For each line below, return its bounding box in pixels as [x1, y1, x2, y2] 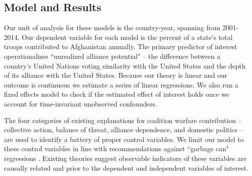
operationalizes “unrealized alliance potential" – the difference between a [4, 51, 221, 61]
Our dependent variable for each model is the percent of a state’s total [21, 32, 233, 42]
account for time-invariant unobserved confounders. [4, 98, 157, 108]
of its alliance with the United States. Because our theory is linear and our [4, 70, 228, 80]
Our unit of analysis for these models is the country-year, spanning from [4, 22, 220, 33]
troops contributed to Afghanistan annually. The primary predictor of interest [4, 41, 237, 52]
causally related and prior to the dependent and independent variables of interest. [4, 162, 249, 173]
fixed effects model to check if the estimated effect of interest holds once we [4, 89, 230, 99]
